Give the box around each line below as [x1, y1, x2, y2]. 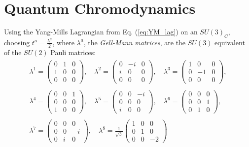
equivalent [214, 37, 245, 47]
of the [4, 47, 22, 57]
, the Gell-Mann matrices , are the [83, 37, 186, 47]
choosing [4, 37, 30, 47]
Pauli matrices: [50, 47, 96, 57]
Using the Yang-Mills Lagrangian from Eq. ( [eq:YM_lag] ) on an [4, 27, 198, 37]
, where [52, 37, 74, 47]
